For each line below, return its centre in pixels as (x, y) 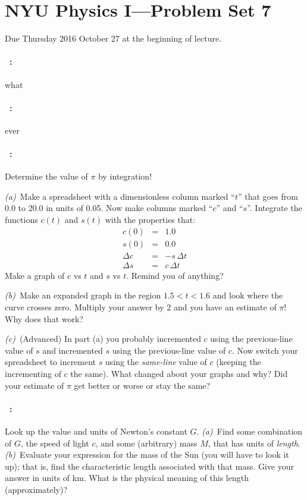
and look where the (248, 295)
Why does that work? (44, 318)
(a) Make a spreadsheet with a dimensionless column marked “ (120, 196)
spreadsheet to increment (51, 362)
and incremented (73, 350)
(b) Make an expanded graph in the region (83, 295)
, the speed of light (55, 443)
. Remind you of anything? (175, 275)
